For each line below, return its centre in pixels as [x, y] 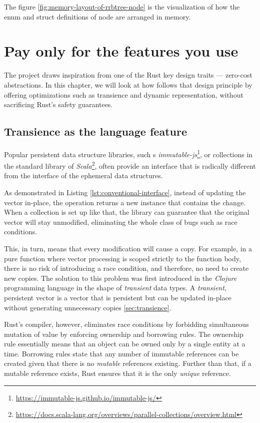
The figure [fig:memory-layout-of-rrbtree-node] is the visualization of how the [122, 7]
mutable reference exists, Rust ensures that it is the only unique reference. [117, 373]
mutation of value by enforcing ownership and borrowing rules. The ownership [124, 334]
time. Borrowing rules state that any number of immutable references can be [121, 353]
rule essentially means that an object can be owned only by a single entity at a [125, 344]
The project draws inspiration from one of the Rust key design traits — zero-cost [128, 75]
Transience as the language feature [95, 131]
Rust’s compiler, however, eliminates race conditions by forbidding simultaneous [126, 324]
